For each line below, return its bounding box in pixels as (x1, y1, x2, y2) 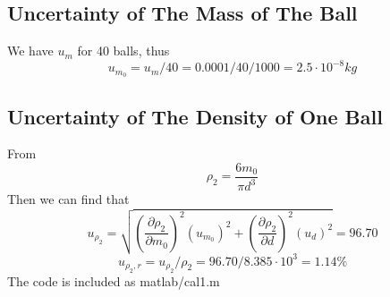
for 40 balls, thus (77, 41, 170, 60)
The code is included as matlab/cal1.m (7, 272, 220, 291)
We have (7, 41, 54, 60)
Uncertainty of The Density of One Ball (7, 102, 383, 130)
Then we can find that (7, 190, 130, 208)
